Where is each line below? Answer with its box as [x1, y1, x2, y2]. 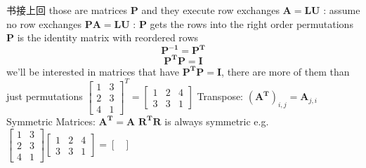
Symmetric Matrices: [6, 113, 96, 128]
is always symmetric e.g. [164, 113, 269, 128]
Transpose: [197, 89, 244, 104]
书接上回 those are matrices [6, 3, 128, 17]
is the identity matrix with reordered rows [17, 30, 199, 45]
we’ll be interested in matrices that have [6, 64, 179, 78]
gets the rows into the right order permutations [150, 16, 353, 31]
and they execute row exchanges [141, 3, 280, 17]
